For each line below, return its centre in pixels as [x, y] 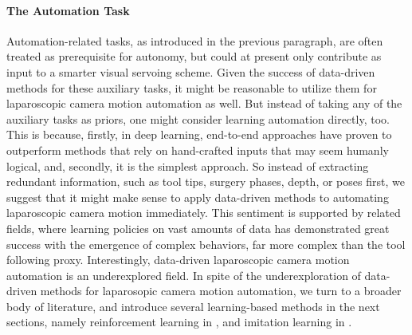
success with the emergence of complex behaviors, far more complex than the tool [206, 244]
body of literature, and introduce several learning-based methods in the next [193, 306]
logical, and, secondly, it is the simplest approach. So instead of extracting [188, 166]
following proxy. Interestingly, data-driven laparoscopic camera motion [178, 260]
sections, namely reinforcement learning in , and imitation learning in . [179, 322]
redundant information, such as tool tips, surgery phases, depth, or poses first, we [206, 181]
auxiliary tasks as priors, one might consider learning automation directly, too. [198, 118]
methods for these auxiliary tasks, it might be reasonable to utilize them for [192, 87]
